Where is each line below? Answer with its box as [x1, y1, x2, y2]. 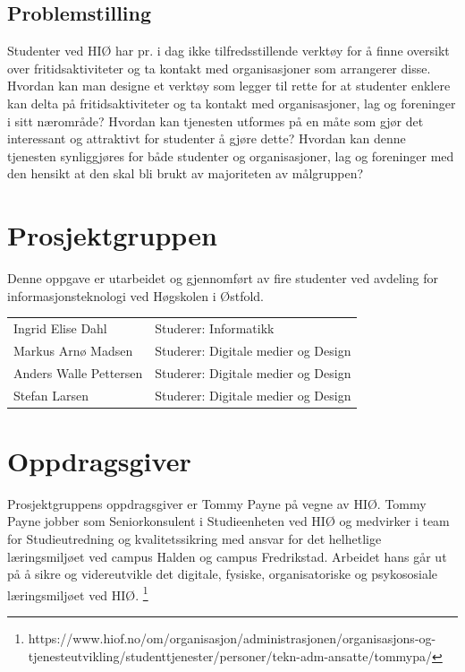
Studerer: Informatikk [155, 319, 275, 338]
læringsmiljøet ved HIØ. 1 [7, 582, 148, 604]
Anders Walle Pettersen [13, 363, 143, 382]
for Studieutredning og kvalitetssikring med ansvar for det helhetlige [7, 529, 382, 547]
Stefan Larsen [13, 385, 89, 404]
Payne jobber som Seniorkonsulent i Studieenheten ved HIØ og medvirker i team [7, 512, 450, 530]
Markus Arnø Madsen [13, 340, 133, 359]
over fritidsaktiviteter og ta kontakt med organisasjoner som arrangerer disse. [7, 58, 431, 77]
